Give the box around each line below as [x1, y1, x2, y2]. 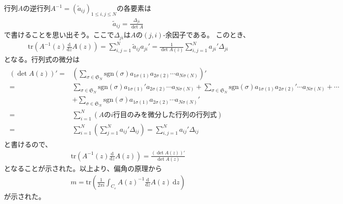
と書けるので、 [4, 139, 52, 149]
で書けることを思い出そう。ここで [4, 29, 114, 40]
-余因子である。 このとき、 [163, 29, 250, 40]
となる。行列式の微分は [4, 54, 80, 64]
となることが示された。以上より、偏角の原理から [4, 163, 162, 173]
